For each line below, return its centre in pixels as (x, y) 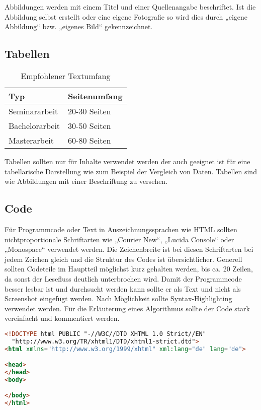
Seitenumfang (95, 96)
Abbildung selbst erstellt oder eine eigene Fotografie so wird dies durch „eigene (126, 16)
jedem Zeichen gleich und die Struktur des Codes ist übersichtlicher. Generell (123, 259)
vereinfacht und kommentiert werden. (62, 318)
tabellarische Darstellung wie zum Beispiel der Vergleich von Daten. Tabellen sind (131, 171)
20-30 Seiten (90, 111)
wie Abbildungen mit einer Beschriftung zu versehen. (86, 181)
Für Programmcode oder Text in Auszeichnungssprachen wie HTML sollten (121, 229)
